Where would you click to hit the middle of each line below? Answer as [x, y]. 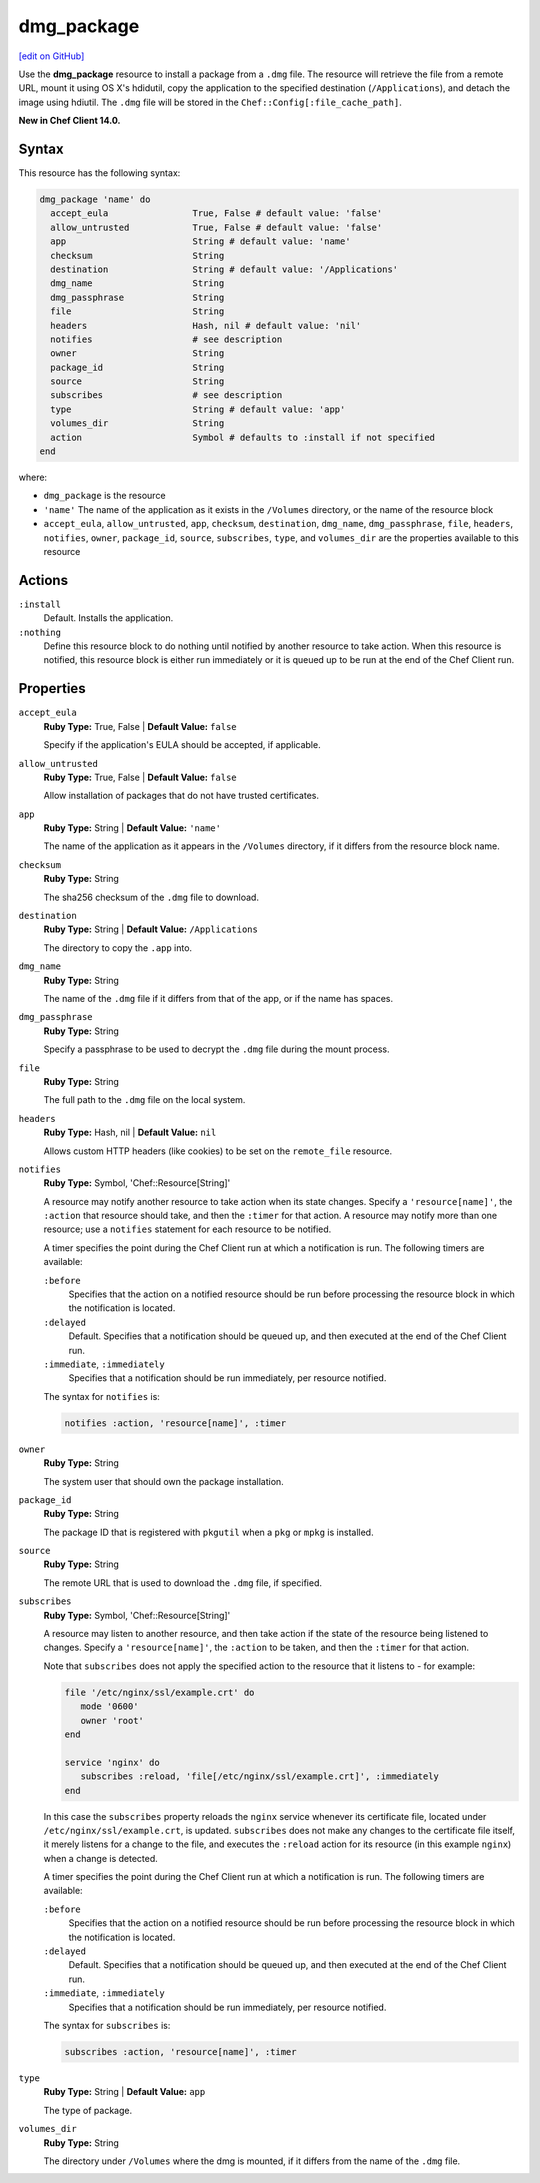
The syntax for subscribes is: [107, 2025]
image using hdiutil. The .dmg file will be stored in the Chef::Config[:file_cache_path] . [210, 102]
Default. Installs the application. [108, 618]
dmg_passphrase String [137, 297]
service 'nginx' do [112, 1762]
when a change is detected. [101, 1858]
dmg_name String [137, 283]
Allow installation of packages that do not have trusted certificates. [181, 796]
